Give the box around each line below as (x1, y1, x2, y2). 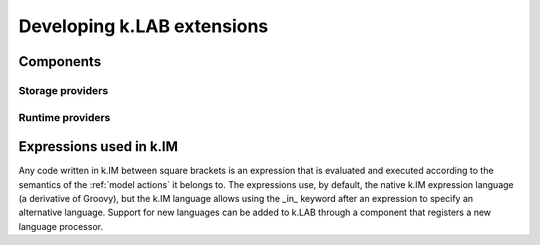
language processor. (18, 220, 104, 232)
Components (18, 53, 102, 70)
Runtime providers (18, 110, 111, 124)
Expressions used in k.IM (18, 138, 179, 155)
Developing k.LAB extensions (18, 15, 269, 37)
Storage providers (18, 83, 109, 97)
